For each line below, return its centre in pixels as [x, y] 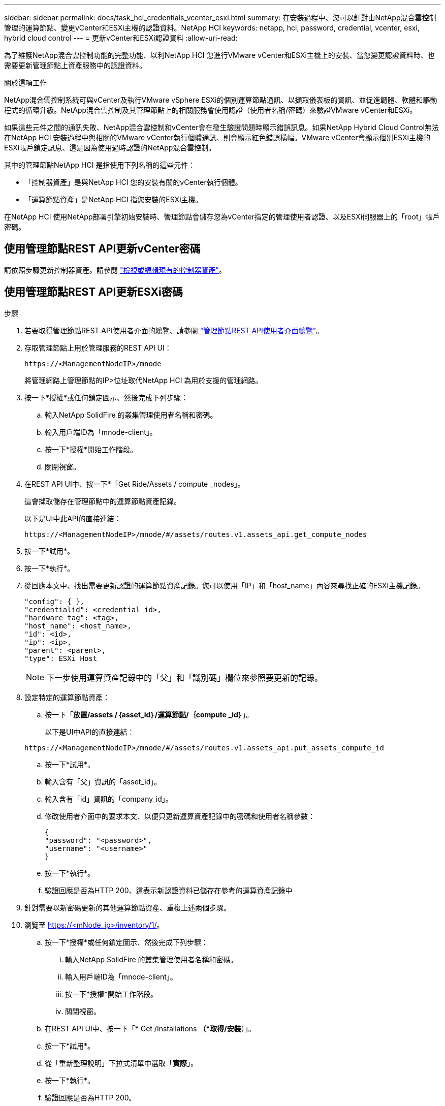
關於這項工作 [25, 83]
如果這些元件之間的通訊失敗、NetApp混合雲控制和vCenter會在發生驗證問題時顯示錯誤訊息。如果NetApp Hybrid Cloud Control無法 [221, 127]
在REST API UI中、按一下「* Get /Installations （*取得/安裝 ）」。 [150, 1028]
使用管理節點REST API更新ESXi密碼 [93, 292]
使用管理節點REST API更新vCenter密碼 [102, 249]
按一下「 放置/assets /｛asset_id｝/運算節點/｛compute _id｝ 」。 [149, 714]
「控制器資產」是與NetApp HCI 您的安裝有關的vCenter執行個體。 [133, 182]
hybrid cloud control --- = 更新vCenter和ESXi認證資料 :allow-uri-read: [121, 38]
